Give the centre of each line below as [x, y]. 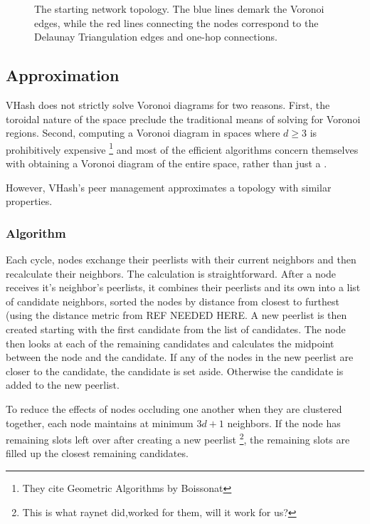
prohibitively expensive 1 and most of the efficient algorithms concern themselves [182, 148]
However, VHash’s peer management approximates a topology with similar [169, 187]
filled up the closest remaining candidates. [97, 453]
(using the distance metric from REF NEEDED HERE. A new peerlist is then [176, 315]
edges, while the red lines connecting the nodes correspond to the [176, 22]
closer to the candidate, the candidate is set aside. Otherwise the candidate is [175, 371]
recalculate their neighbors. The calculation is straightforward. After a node [171, 273]
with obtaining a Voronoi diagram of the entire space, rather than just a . [166, 163]
